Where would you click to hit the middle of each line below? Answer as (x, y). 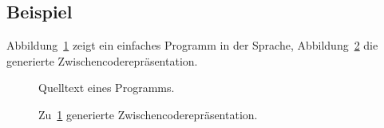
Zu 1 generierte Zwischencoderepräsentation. (148, 114)
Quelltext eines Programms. (107, 88)
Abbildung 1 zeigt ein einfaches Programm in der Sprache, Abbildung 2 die (192, 45)
